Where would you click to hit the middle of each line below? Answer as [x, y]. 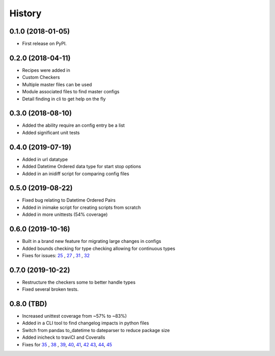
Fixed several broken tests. [50, 289]
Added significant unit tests [51, 132]
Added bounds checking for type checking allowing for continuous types [99, 248]
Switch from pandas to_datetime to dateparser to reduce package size [96, 330]
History [25, 13]
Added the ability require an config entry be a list [73, 125]
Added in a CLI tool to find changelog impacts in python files [86, 323]
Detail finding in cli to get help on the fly [64, 99]
